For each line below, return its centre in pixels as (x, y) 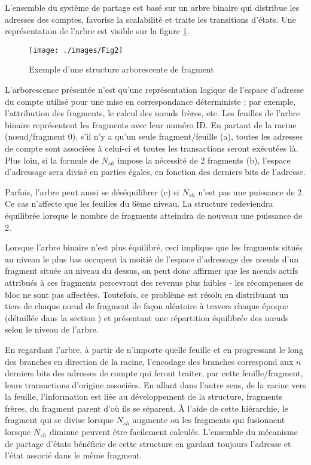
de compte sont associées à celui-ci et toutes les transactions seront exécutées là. (152, 148)
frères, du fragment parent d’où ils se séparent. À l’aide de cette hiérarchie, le (147, 408)
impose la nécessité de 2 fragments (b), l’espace (204, 160)
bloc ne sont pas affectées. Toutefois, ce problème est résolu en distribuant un (147, 294)
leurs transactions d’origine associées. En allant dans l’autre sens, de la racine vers (155, 384)
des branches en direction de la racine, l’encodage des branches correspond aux (149, 361)
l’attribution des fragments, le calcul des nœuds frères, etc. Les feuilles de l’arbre (153, 113)
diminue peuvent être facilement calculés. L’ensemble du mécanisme (173, 432)
